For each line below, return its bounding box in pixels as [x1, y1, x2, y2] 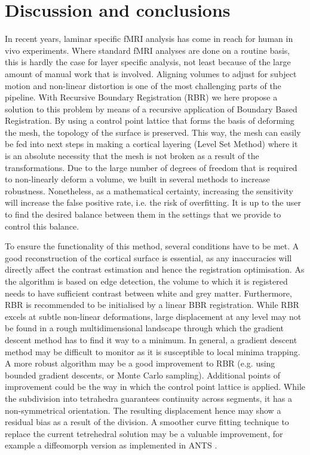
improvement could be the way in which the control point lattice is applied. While [5, 380, 305, 393]
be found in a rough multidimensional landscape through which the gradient [5, 322, 284, 334]
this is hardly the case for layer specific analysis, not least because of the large [5, 56, 291, 68]
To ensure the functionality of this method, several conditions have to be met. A [5, 240, 299, 252]
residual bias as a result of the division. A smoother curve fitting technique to [5, 416, 289, 428]
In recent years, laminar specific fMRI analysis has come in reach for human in [5, 32, 293, 45]
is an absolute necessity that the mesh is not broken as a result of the [5, 149, 259, 162]
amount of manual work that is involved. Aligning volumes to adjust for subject [5, 67, 297, 80]
